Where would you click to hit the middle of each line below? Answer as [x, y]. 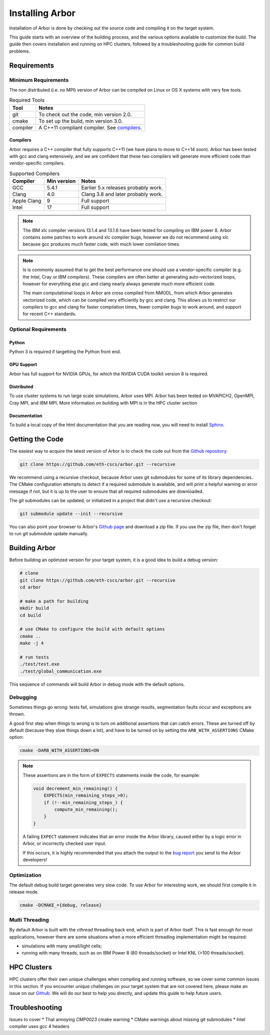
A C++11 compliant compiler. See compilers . [90, 128]
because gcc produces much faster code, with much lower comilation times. [101, 244]
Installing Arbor [42, 13]
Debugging [23, 697]
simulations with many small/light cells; [62, 946]
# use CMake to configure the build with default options [92, 629]
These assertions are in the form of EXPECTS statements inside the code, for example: [111, 775]
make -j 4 [32, 643]
